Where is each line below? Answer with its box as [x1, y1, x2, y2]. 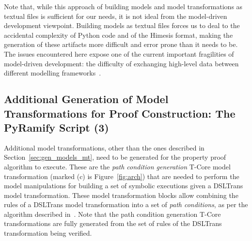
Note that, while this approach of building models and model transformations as [4, 1, 243, 11]
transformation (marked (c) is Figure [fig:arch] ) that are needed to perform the [4, 171, 239, 181]
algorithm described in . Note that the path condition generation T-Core [4, 209, 221, 219]
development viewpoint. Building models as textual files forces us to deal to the [4, 20, 240, 30]
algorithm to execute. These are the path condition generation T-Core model [4, 161, 231, 171]
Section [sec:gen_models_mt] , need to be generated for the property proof [4, 152, 226, 162]
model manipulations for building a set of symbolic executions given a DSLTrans [4, 181, 243, 191]
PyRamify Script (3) [4, 120, 109, 135]
